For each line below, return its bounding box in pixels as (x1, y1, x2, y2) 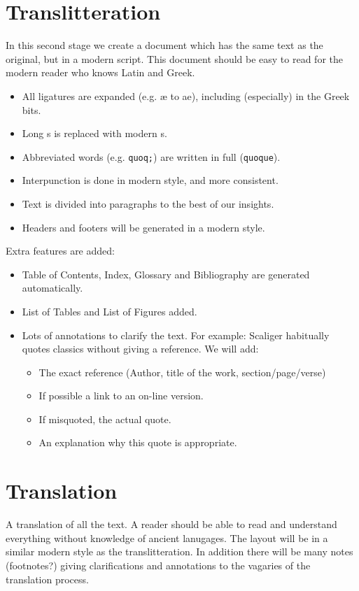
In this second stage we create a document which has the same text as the (6, 38, 323, 52)
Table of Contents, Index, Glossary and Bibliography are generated (22, 266, 310, 281)
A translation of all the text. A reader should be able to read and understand (6, 517, 337, 532)
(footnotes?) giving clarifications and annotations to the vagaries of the (6, 557, 311, 572)
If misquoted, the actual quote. (38, 411, 171, 426)
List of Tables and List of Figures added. (22, 304, 197, 318)
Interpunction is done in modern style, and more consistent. (22, 173, 279, 187)
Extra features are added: (6, 243, 115, 258)
